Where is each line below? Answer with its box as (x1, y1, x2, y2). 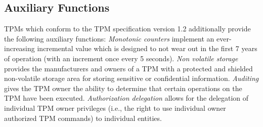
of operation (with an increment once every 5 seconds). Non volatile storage (4, 53, 238, 63)
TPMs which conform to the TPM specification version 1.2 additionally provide (4, 23, 251, 34)
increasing (4, 43, 35, 54)
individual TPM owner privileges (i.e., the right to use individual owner (4, 102, 226, 113)
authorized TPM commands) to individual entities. (4, 112, 162, 123)
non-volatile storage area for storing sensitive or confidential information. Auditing (4, 73, 259, 83)
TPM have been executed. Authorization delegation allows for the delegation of (4, 93, 249, 103)
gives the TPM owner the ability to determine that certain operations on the (4, 82, 242, 93)
